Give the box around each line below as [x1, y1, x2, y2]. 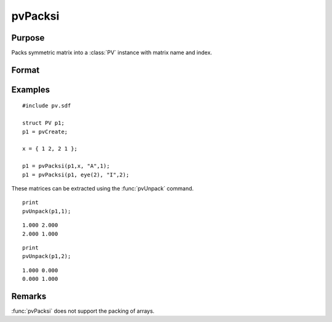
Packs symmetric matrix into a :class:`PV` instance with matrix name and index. [11, 49, 212, 57]
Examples [11, 84, 50, 95]
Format [11, 65, 40, 75]
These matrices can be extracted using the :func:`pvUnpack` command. [11, 185, 194, 192]
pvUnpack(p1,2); [22, 253, 71, 260]
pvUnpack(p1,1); [22, 208, 71, 214]
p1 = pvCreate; [22, 128, 68, 135]
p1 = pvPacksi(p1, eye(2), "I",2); [22, 171, 130, 178]
